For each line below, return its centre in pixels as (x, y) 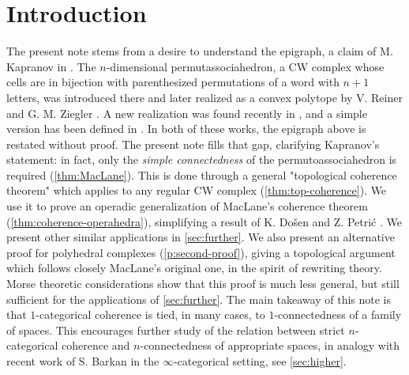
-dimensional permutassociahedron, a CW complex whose (245, 66)
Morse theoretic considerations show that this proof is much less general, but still (203, 284)
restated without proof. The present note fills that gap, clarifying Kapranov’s (193, 144)
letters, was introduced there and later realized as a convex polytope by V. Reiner (204, 97)
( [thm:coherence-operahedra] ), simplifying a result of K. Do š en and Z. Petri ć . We (204, 221)
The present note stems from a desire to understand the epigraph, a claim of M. (200, 51)
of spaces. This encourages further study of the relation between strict (176, 330)
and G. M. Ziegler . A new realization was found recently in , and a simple (187, 113)
